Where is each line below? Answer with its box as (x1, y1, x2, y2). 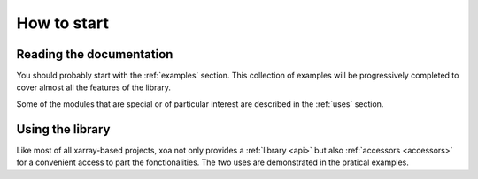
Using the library (16, 122, 111, 137)
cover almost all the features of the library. (16, 82, 172, 93)
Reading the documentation (16, 47, 173, 62)
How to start (16, 13, 110, 33)
